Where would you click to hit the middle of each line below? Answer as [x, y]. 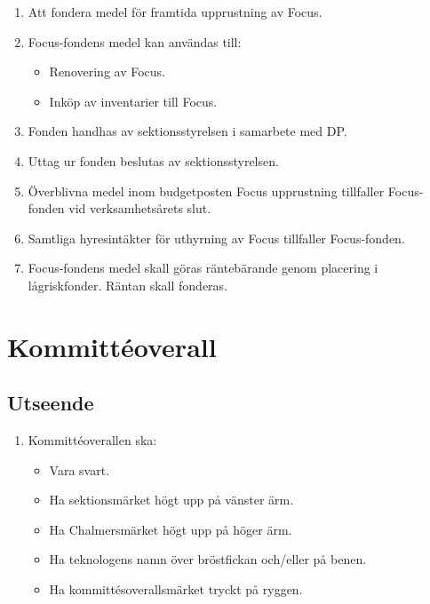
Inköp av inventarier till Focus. [133, 101]
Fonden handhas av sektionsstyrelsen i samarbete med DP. [187, 131]
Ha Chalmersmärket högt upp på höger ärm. [171, 529]
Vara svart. [80, 469]
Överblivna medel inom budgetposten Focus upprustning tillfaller [206, 191]
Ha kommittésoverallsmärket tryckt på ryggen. [176, 589]
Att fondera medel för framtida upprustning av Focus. [175, 12]
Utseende [51, 403]
